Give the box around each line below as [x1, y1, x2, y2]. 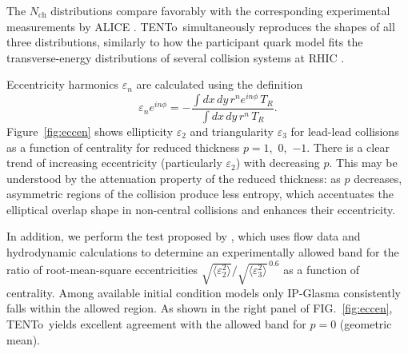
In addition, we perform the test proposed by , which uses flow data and [6, 228, 361, 245]
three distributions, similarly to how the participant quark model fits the [6, 34, 363, 50]
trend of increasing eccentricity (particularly [6, 154, 222, 171]
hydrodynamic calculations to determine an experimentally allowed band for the [6, 244, 399, 261]
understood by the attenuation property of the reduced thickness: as [6, 169, 341, 186]
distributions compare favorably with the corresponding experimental [50, 2, 390, 18]
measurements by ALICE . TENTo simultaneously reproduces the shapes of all [6, 18, 395, 34]
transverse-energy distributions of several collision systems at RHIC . [6, 49, 345, 66]
